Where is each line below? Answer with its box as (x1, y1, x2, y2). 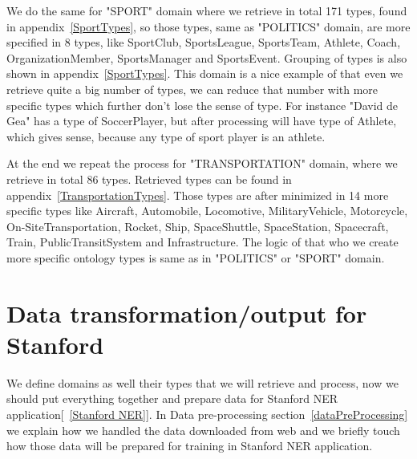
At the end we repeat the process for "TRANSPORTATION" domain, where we (6, 155, 398, 172)
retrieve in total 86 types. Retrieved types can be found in (6, 170, 292, 187)
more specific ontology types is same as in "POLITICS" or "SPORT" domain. (6, 249, 385, 266)
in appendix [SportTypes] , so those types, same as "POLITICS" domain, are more (6, 18, 411, 35)
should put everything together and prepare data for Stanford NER (6, 390, 338, 407)
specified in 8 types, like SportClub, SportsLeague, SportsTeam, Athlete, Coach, (6, 34, 401, 51)
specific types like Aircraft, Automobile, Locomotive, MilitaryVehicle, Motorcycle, (6, 202, 408, 219)
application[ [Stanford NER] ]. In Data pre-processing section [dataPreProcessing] (6, 406, 408, 422)
